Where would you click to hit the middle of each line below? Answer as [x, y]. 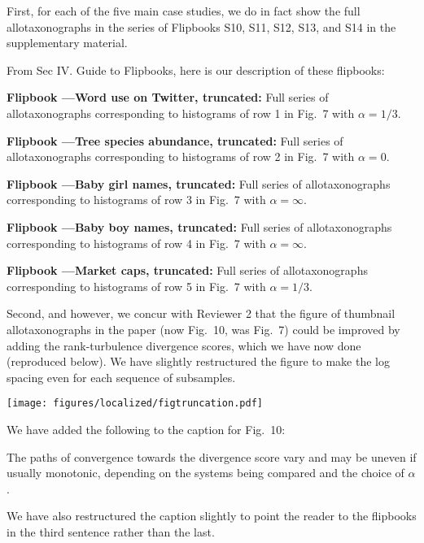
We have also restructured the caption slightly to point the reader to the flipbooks [212, 516]
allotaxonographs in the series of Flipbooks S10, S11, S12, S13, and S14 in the [201, 26]
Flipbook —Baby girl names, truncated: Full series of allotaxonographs [199, 183]
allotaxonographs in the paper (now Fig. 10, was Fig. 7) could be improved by [203, 329]
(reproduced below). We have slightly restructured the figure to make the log [198, 361]
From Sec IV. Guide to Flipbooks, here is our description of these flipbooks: [196, 70]
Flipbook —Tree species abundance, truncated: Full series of [175, 140]
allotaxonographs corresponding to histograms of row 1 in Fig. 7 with [181, 113]
